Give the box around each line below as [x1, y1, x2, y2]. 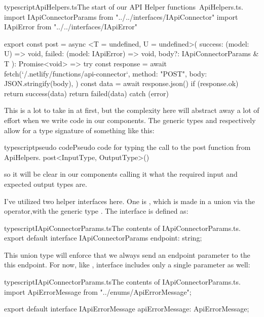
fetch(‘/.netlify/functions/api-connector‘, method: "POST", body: [4, 68, 207, 78]
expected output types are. [4, 178, 87, 189]
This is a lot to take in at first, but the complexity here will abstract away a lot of [4, 105, 259, 115]
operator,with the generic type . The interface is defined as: [4, 206, 188, 216]
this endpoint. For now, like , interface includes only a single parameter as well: [4, 259, 250, 270]
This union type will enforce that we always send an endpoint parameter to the [4, 249, 250, 260]
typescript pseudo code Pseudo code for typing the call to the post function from [4, 142, 251, 152]
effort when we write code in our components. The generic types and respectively [4, 114, 256, 125]
